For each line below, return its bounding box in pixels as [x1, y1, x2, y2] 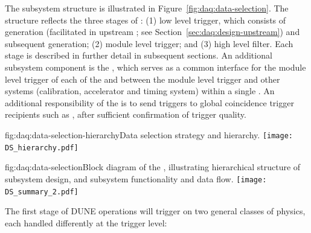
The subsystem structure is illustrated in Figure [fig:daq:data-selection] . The [5, 2, 289, 14]
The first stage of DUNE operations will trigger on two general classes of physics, [5, 205, 306, 217]
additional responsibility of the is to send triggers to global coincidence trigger [5, 96, 294, 109]
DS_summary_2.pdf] [5, 187, 79, 196]
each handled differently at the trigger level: [5, 216, 167, 229]
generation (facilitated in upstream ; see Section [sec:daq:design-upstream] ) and [5, 25, 300, 38]
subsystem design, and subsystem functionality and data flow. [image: [5, 172, 267, 185]
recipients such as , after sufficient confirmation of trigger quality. [5, 108, 246, 121]
